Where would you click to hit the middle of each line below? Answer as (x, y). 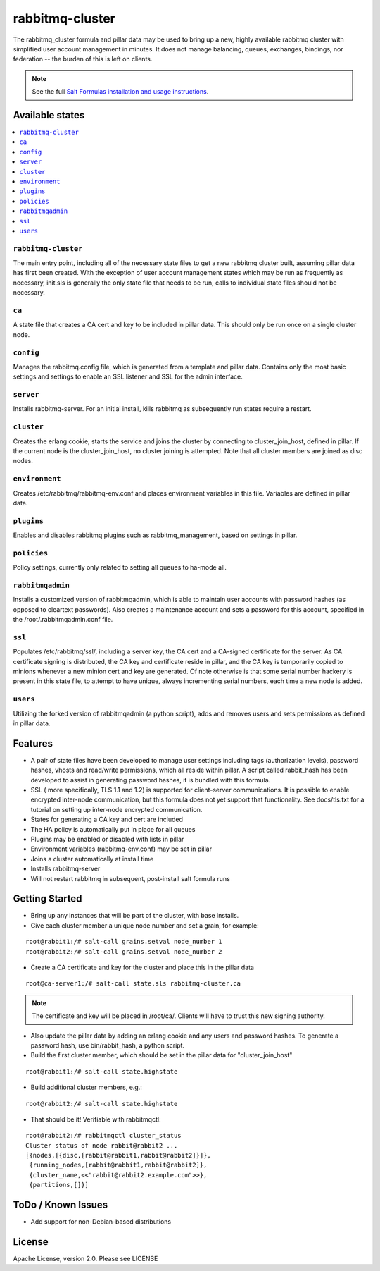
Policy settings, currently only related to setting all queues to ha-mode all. (120, 567)
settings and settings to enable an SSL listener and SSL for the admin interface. (128, 376)
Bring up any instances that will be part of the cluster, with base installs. (135, 916)
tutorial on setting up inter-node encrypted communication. (116, 809)
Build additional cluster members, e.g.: (86, 1087)
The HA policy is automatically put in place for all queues (113, 829)
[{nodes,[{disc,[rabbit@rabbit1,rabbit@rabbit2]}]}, (118, 1155)
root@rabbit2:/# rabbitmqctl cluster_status (104, 1136)
